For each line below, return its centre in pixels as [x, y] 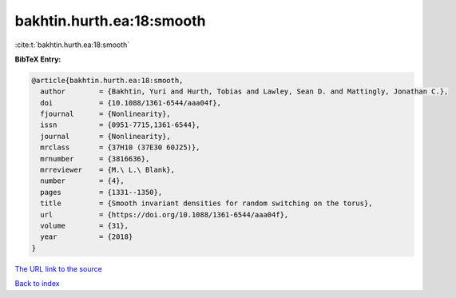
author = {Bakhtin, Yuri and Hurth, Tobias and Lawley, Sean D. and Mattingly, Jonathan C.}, [244, 91]
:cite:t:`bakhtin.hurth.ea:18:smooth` [72, 45]
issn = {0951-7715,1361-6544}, [120, 125]
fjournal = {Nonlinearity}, [105, 114]
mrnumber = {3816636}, [95, 159]
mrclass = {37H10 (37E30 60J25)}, [120, 147]
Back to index [37, 284]
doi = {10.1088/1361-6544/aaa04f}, [131, 103]
